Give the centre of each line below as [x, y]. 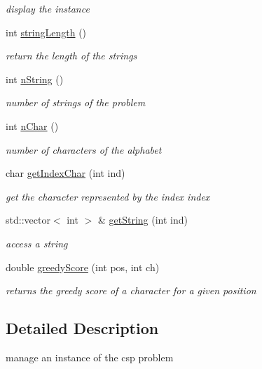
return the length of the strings [71, 56]
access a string [37, 243]
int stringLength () [46, 32]
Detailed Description [82, 328]
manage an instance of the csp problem [90, 357]
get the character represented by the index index [108, 196]
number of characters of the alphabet [84, 149]
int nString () [35, 79]
